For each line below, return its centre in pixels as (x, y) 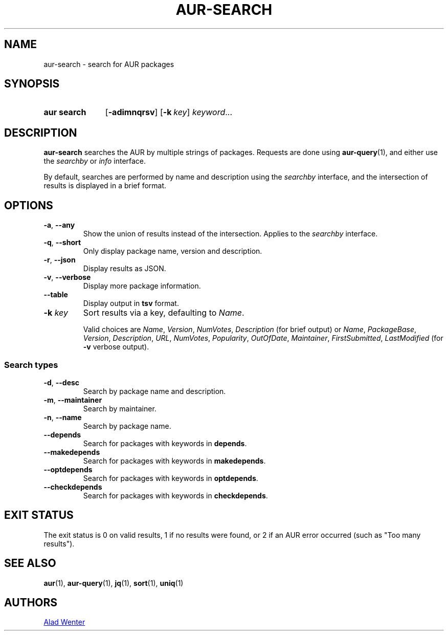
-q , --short (62, 243)
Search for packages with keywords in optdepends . (171, 478)
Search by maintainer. (120, 408)
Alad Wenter (64, 622)
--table (56, 295)
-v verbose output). (116, 347)
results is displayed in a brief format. (105, 186)
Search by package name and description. (154, 391)
